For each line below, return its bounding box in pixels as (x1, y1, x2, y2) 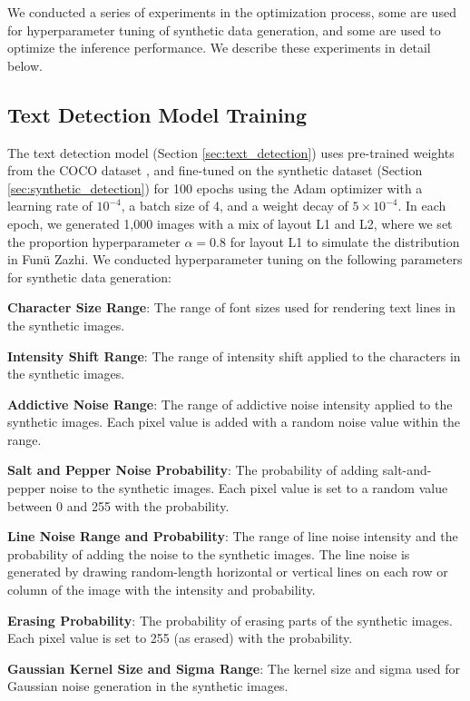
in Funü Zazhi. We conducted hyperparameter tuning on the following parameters (7, 250, 463, 269)
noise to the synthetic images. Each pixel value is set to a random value (49, 479, 448, 498)
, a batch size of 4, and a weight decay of (121, 196, 348, 215)
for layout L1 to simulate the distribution (230, 232, 460, 251)
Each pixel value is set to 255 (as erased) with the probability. (7, 628, 353, 647)
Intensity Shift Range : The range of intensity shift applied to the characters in (7, 346, 461, 365)
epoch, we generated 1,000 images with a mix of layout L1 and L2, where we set (7, 213, 453, 232)
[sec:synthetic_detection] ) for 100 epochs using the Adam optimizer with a (7, 178, 423, 197)
